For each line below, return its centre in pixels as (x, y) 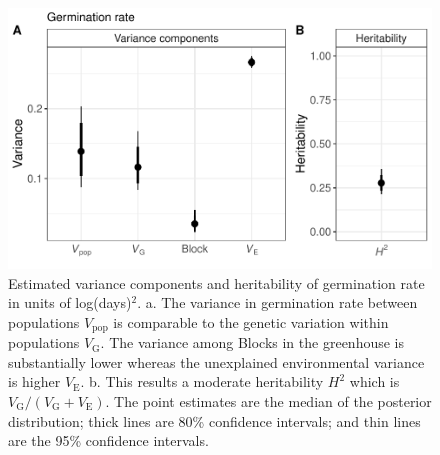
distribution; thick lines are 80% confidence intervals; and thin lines (214, 420)
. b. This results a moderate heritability (202, 381)
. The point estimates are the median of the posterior (268, 400)
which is (374, 381)
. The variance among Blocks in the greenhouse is (252, 342)
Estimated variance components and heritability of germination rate (216, 282)
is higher (34, 381)
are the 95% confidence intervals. (108, 440)
